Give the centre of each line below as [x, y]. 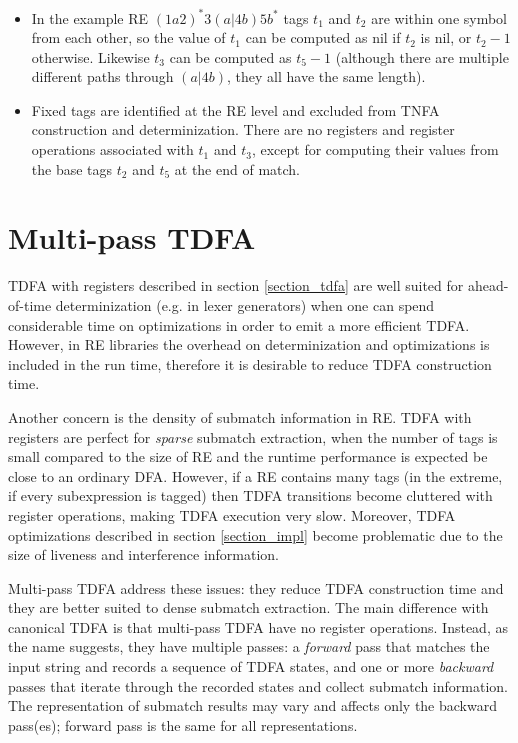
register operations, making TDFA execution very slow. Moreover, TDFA [232, 514]
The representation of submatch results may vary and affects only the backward [252, 705]
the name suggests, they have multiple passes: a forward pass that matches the [249, 646]
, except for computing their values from [375, 149]
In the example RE [90, 17]
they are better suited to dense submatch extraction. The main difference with [248, 607]
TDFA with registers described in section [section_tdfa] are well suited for [236, 285]
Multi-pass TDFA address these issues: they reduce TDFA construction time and [256, 587]
